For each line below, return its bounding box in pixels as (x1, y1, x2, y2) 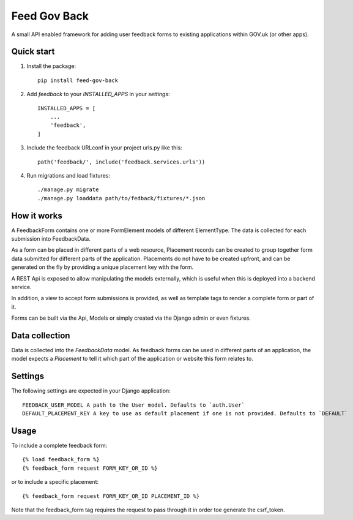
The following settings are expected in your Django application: (11, 387, 171, 394)
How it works (11, 210, 62, 220)
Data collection (11, 330, 70, 341)
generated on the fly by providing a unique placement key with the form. (11, 263, 194, 271)
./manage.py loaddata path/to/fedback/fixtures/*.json (37, 195, 206, 202)
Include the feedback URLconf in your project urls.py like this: (26, 144, 183, 151)
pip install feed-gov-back (37, 77, 119, 84)
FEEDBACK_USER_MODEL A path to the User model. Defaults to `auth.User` (22, 401, 245, 409)
